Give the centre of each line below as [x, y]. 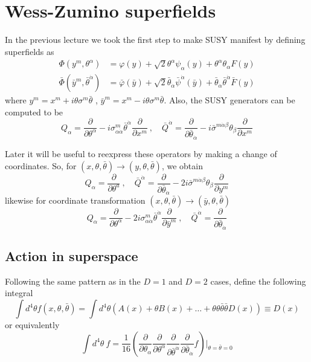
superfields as [30, 51]
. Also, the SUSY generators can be [229, 100]
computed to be [34, 112]
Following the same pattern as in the [73, 281]
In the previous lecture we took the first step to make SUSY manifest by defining [155, 40]
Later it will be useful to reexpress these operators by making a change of [141, 153]
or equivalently [32, 325]
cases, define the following [258, 281]
